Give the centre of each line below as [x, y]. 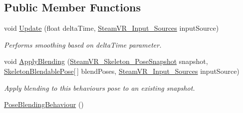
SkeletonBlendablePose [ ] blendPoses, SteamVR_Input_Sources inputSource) [122, 71]
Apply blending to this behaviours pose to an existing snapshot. [100, 87]
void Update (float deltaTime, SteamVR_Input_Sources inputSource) [112, 28]
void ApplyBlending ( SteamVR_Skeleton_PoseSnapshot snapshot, [106, 61]
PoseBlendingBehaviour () [44, 104]
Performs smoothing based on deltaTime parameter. [83, 44]
